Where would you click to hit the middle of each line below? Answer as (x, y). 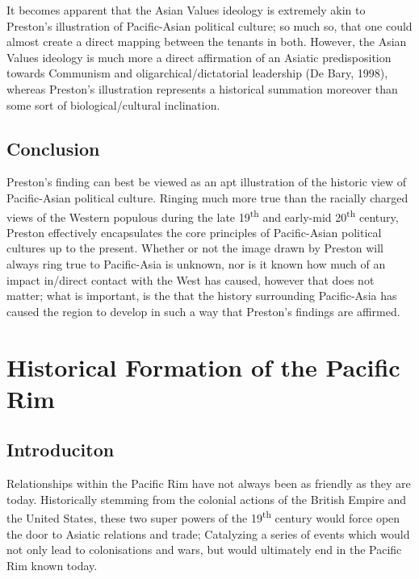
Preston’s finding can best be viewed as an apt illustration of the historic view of (207, 182)
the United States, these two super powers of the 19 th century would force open (203, 517)
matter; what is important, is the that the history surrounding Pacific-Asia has (202, 296)
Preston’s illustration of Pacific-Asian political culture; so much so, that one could (209, 25)
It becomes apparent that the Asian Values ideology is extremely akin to (186, 10)
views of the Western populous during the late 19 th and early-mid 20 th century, (203, 215)
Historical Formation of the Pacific (203, 367)
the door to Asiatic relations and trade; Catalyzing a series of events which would (208, 533)
